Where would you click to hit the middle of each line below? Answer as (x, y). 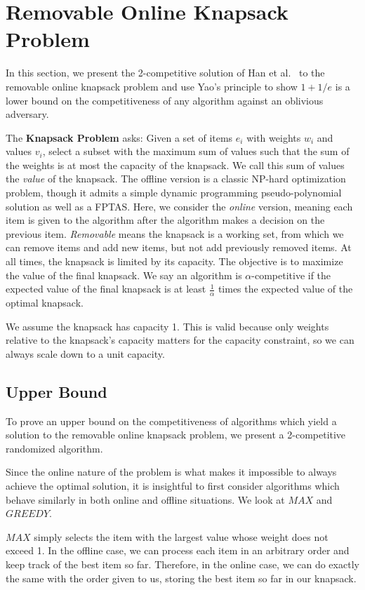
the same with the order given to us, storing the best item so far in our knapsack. (181, 578)
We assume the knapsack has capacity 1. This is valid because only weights (167, 326)
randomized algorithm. (54, 448)
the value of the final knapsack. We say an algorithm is (124, 275)
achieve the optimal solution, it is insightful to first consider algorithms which (173, 485)
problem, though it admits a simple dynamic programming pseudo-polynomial (174, 193)
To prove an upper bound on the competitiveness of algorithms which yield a (171, 421)
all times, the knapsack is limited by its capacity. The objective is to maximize (174, 261)
